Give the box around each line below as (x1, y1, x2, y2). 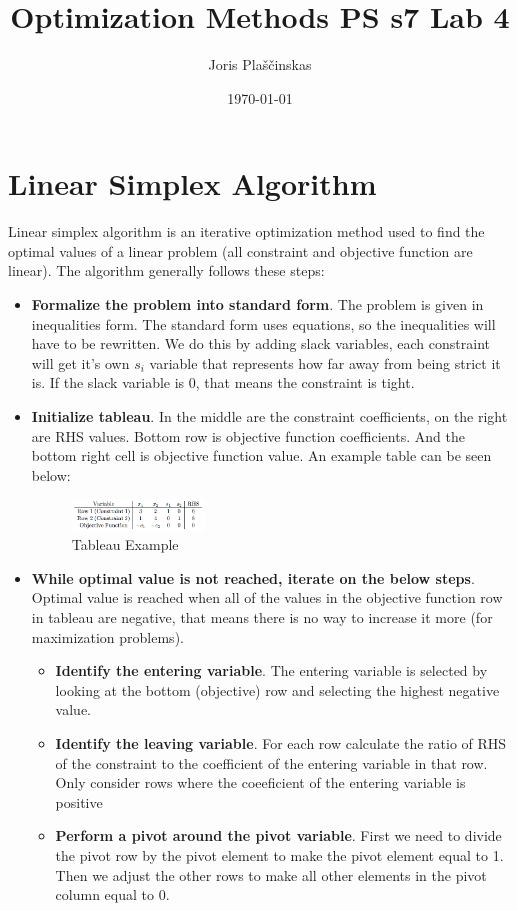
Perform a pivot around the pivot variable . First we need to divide (55, 825, 502, 846)
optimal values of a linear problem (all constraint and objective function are (8, 240, 473, 261)
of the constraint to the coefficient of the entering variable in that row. (55, 752, 488, 773)
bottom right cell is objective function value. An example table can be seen (31, 445, 492, 466)
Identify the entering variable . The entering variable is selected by (55, 660, 488, 681)
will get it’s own (31, 352, 130, 373)
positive (55, 791, 103, 812)
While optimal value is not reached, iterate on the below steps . (31, 567, 475, 588)
